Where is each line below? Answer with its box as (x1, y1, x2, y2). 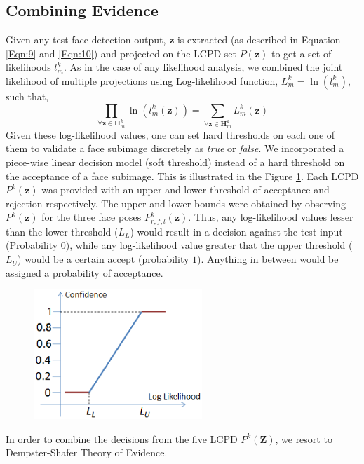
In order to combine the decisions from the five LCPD (6, 431, 238, 446)
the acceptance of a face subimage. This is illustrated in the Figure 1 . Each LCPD (6, 168, 359, 183)
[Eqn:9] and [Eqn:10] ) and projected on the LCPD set (6, 46, 236, 60)
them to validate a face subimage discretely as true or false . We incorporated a (6, 141, 344, 156)
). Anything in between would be (197, 252, 339, 266)
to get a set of (271, 46, 332, 60)
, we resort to (275, 431, 332, 446)
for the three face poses (41, 210, 142, 224)
